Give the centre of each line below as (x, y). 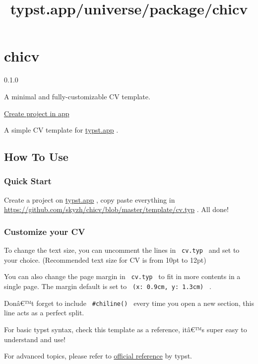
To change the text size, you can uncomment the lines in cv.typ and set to (122, 250)
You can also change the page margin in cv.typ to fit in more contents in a (122, 276)
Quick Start (28, 181)
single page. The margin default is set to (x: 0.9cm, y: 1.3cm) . (108, 286)
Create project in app (37, 113)
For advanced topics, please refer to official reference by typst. (98, 356)
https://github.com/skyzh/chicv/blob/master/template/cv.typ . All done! (116, 209)
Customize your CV (45, 231)
